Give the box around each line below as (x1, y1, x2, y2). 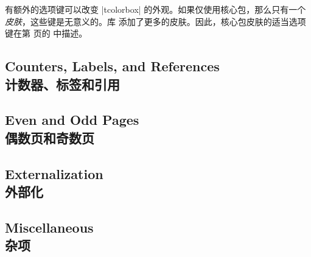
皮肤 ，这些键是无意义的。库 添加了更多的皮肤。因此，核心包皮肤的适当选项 (5, 15, 306, 27)
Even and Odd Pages (5, 110, 139, 129)
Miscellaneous (5, 217, 94, 236)
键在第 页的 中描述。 (5, 27, 88, 40)
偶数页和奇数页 (5, 128, 94, 147)
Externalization (5, 164, 103, 183)
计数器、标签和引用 (5, 74, 120, 93)
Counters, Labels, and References (5, 57, 220, 76)
